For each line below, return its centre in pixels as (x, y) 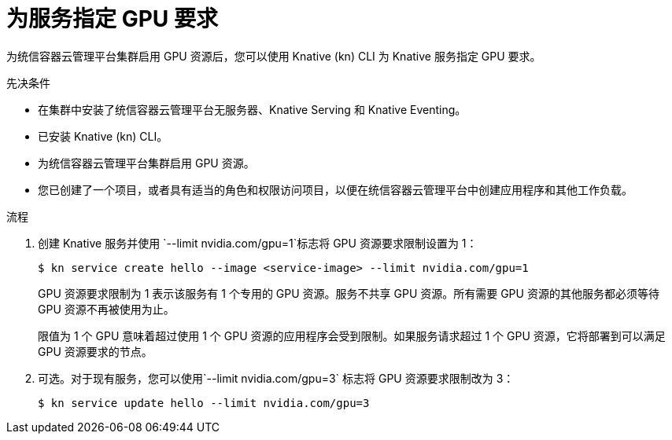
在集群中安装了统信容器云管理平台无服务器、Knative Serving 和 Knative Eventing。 (252, 109)
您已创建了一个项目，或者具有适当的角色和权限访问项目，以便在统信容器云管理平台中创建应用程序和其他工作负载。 (335, 189)
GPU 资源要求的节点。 (95, 351)
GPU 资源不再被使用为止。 (106, 309)
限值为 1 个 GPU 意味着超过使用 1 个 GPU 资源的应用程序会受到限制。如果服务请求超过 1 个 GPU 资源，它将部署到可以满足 (352, 335)
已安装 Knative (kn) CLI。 (103, 136)
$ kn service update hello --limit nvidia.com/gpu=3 (204, 403)
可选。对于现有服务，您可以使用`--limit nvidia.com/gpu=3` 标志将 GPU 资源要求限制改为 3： (276, 378)
